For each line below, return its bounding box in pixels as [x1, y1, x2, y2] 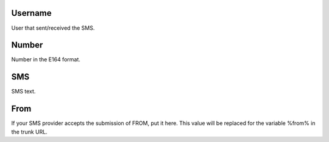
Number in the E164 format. [11, 56, 80, 63]
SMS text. [11, 88, 36, 95]
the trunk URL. [11, 128, 48, 135]
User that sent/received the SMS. [11, 24, 95, 32]
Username [11, 8, 52, 18]
